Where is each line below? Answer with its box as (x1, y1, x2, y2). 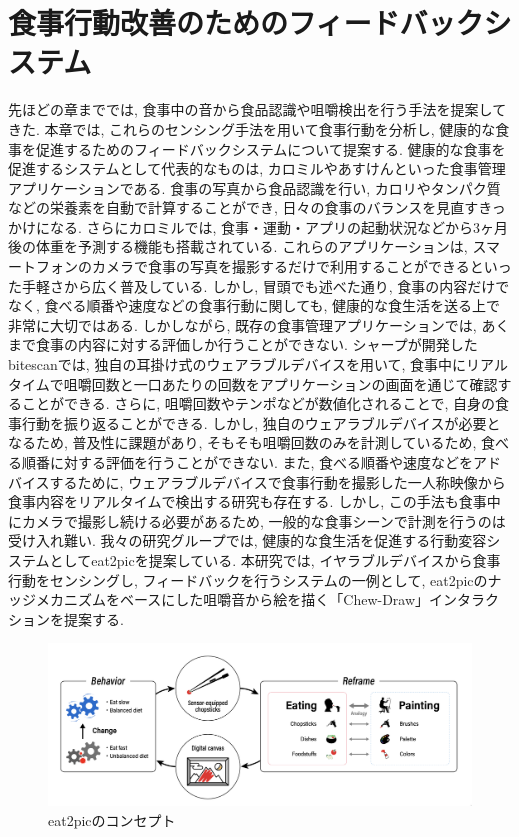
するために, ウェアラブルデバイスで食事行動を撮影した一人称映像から (49, 471, 506, 492)
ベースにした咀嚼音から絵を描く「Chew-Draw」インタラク (119, 589, 500, 610)
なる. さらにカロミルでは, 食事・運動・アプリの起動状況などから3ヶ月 (49, 216, 509, 237)
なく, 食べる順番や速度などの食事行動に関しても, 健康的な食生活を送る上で (8, 295, 500, 316)
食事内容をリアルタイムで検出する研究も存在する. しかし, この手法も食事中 (8, 491, 501, 512)
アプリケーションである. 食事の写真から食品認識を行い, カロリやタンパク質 (8, 177, 501, 198)
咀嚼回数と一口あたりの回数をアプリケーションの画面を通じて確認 (63, 373, 498, 394)
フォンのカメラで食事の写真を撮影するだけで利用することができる (35, 256, 470, 277)
